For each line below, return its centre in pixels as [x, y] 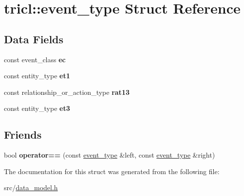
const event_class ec [35, 59]
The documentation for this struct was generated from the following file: [112, 171]
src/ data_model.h [31, 187]
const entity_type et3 [37, 108]
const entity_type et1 [37, 76]
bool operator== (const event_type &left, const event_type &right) [110, 155]
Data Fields [34, 39]
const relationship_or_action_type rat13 [67, 92]
